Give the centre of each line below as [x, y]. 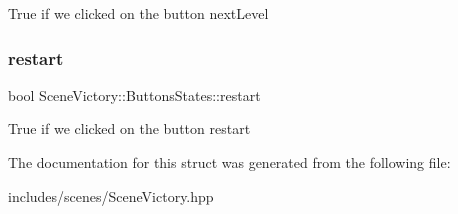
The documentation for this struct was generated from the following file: [229, 162]
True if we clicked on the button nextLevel [138, 13]
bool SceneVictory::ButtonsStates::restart [134, 94]
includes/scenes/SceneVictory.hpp [111, 195]
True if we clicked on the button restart [129, 128]
